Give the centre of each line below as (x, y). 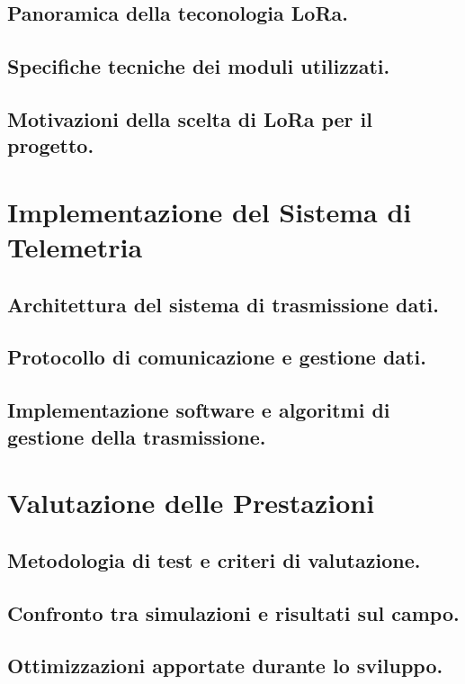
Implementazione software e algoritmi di (199, 410)
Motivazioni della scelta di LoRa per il (190, 118)
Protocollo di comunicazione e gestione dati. (217, 357)
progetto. (51, 145)
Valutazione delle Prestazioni (191, 503)
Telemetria (75, 247)
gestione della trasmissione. (137, 436)
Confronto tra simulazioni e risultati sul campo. (233, 612)
